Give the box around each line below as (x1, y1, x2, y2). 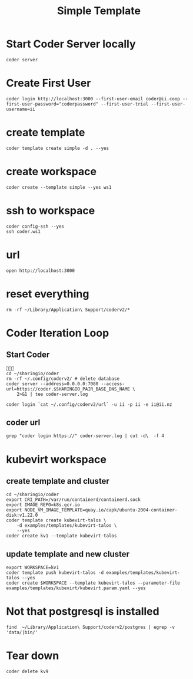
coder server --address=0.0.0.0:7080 (6, 380, 99, 387)
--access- (101, 380, 125, 387)
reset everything (6, 287, 89, 300)
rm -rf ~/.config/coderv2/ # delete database (6, 376, 119, 382)
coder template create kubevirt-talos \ (6, 517, 107, 523)
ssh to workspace (6, 204, 95, 217)
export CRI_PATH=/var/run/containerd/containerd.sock (6, 497, 141, 503)
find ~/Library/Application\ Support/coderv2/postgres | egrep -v (6, 624, 175, 631)
